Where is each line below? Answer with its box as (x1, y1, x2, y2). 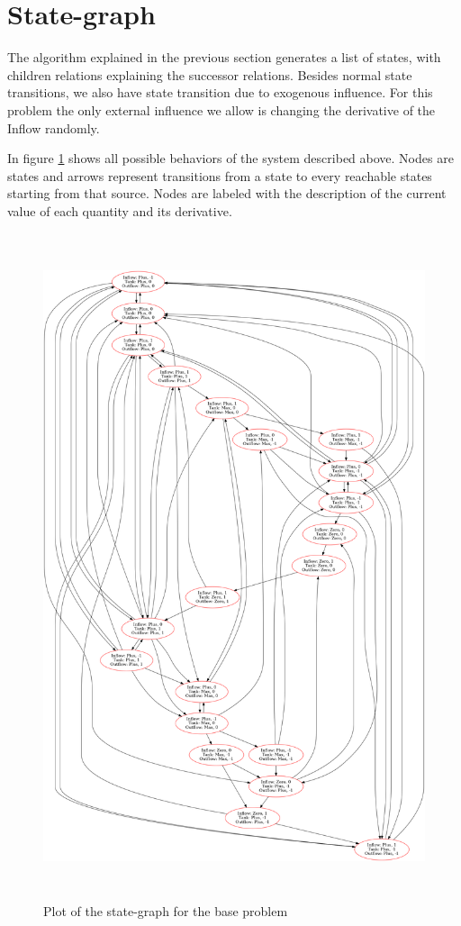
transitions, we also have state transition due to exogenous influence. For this (7, 83, 433, 102)
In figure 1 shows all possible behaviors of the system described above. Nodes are (7, 149, 454, 168)
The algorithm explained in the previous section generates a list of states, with (7, 48, 441, 67)
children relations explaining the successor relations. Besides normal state (7, 65, 412, 84)
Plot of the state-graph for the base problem (43, 902, 288, 921)
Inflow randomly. (7, 118, 100, 137)
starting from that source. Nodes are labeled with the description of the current (7, 184, 447, 203)
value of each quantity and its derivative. (7, 201, 232, 220)
